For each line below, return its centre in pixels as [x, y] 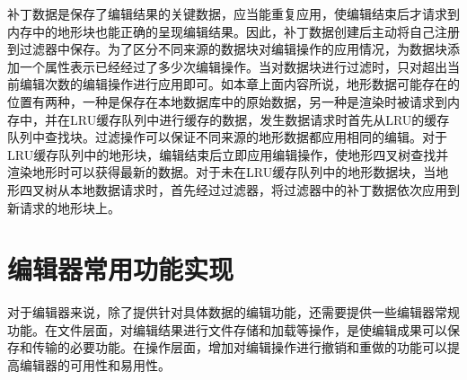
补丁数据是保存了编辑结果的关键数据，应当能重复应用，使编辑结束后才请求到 [233, 13]
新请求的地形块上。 [64, 207]
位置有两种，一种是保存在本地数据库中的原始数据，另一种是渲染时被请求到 [227, 101]
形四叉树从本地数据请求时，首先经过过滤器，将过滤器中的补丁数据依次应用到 [233, 189]
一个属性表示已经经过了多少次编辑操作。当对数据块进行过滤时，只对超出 [233, 66]
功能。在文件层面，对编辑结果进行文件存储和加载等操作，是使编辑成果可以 [227, 329]
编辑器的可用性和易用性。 [95, 365]
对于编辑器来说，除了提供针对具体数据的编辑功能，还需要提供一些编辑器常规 [233, 312]
